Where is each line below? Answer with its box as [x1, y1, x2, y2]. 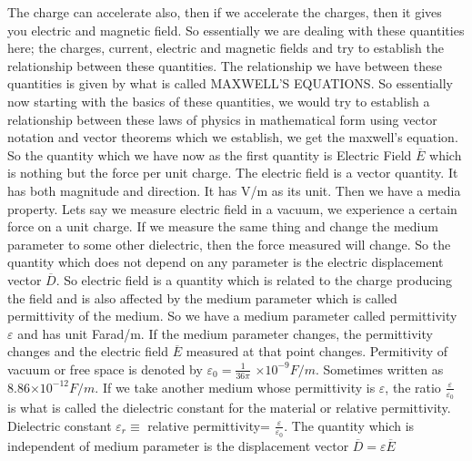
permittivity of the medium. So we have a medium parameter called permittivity [7, 306, 457, 325]
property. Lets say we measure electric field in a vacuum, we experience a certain [7, 199, 457, 218]
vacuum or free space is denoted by [7, 359, 203, 378]
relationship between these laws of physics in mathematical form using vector [7, 109, 437, 128]
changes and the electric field [7, 342, 169, 361]
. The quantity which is [284, 415, 415, 435]
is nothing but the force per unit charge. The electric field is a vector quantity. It [7, 163, 458, 182]
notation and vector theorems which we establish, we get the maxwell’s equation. [7, 128, 458, 147]
